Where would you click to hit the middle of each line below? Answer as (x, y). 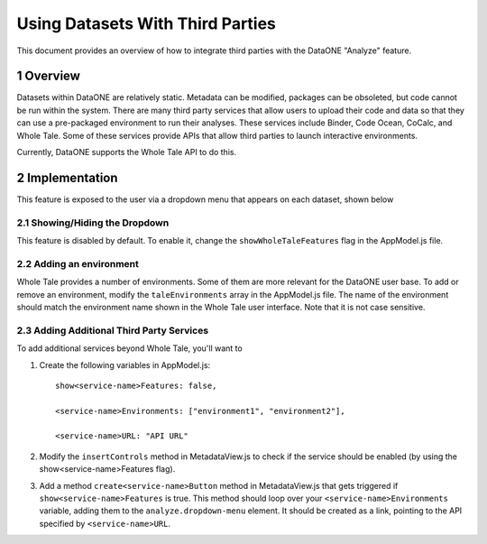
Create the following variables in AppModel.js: (125, 364)
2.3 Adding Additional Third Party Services (113, 330)
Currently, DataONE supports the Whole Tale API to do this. (127, 152)
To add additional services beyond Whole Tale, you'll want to (129, 348)
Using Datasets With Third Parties (147, 23)
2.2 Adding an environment (78, 263)
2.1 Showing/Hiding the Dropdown (93, 223)
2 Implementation (67, 177)
